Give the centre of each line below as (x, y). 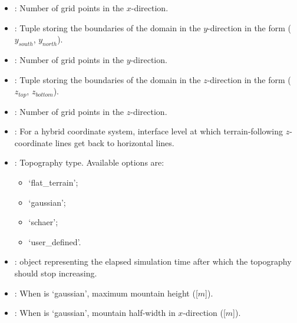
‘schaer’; (43, 222)
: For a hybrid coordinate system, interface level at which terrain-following (149, 131)
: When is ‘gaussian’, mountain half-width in (95, 313)
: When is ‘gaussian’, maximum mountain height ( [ (106, 293)
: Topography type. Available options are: (89, 162)
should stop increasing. (56, 273)
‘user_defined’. (55, 241)
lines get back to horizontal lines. (115, 142)
